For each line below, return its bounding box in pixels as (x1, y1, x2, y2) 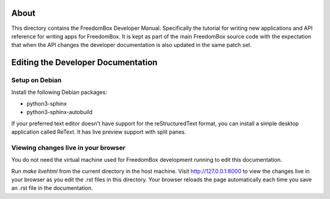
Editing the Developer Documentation (11, 57, 158, 68)
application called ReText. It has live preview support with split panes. (11, 128, 186, 136)
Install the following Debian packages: (11, 89, 107, 96)
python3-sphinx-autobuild (26, 109, 93, 116)
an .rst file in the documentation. (11, 184, 94, 192)
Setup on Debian (11, 76, 62, 85)
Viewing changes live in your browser (11, 143, 126, 152)
